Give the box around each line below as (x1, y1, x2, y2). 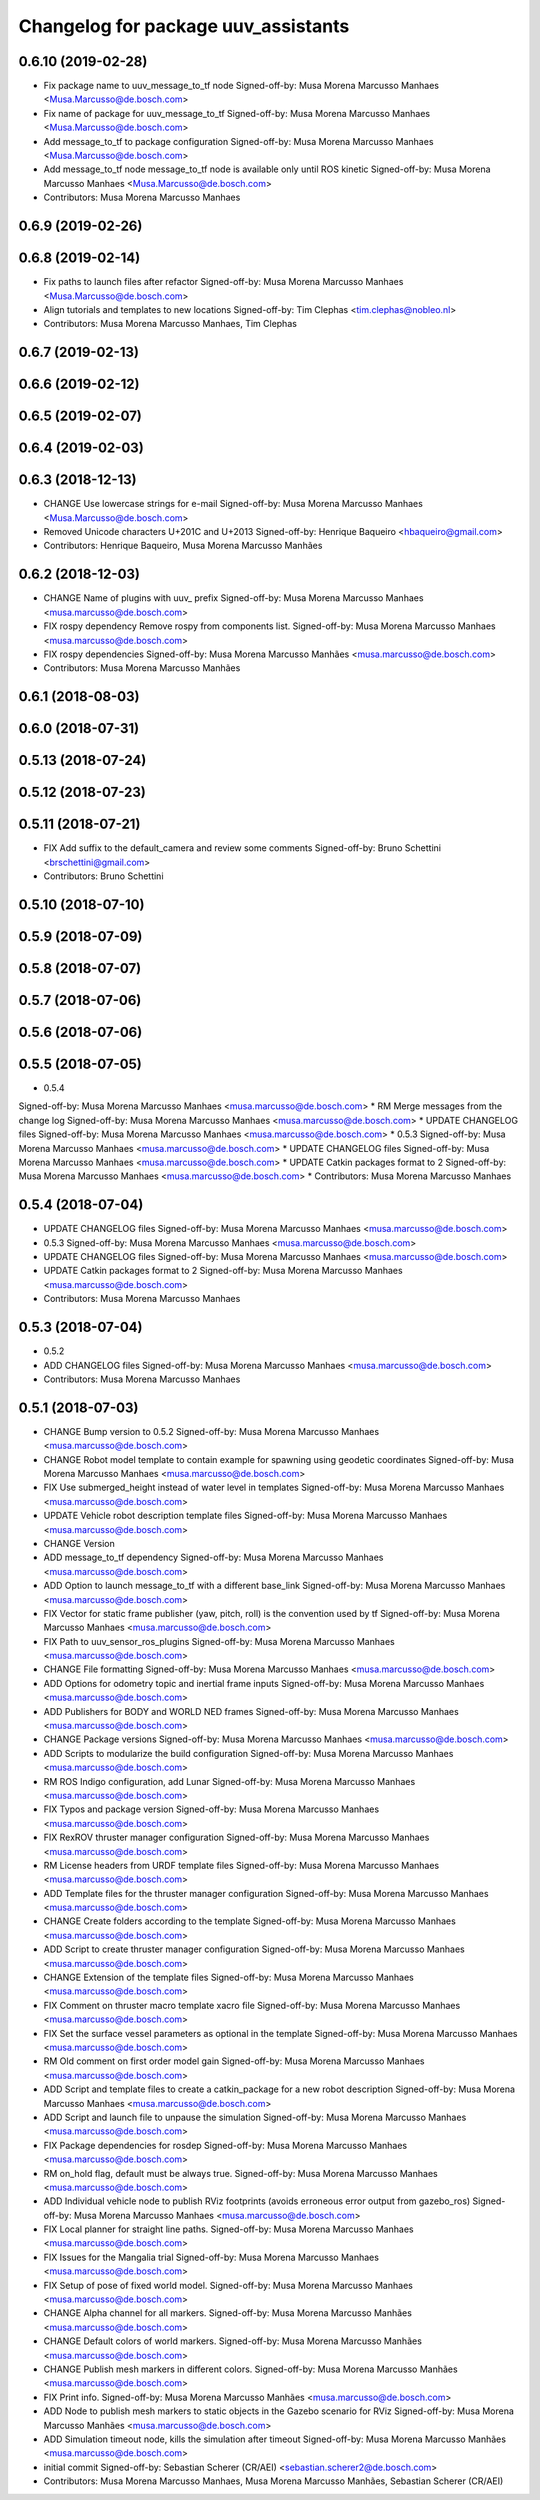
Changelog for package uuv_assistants (18, 15, 350, 37)
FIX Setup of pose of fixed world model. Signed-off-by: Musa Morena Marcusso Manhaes (43, 2279, 414, 2291)
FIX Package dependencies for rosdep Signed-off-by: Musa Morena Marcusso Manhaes (43, 2139, 408, 2151)
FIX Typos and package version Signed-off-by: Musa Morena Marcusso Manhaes (43, 1803, 380, 1815)
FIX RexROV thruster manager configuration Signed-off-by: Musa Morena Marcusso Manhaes (43, 1831, 430, 1844)
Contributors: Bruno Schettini (43, 870, 164, 882)
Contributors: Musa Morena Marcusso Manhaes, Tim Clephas (43, 318, 297, 330)
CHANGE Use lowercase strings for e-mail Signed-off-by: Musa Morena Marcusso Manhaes (43, 498, 424, 510)
